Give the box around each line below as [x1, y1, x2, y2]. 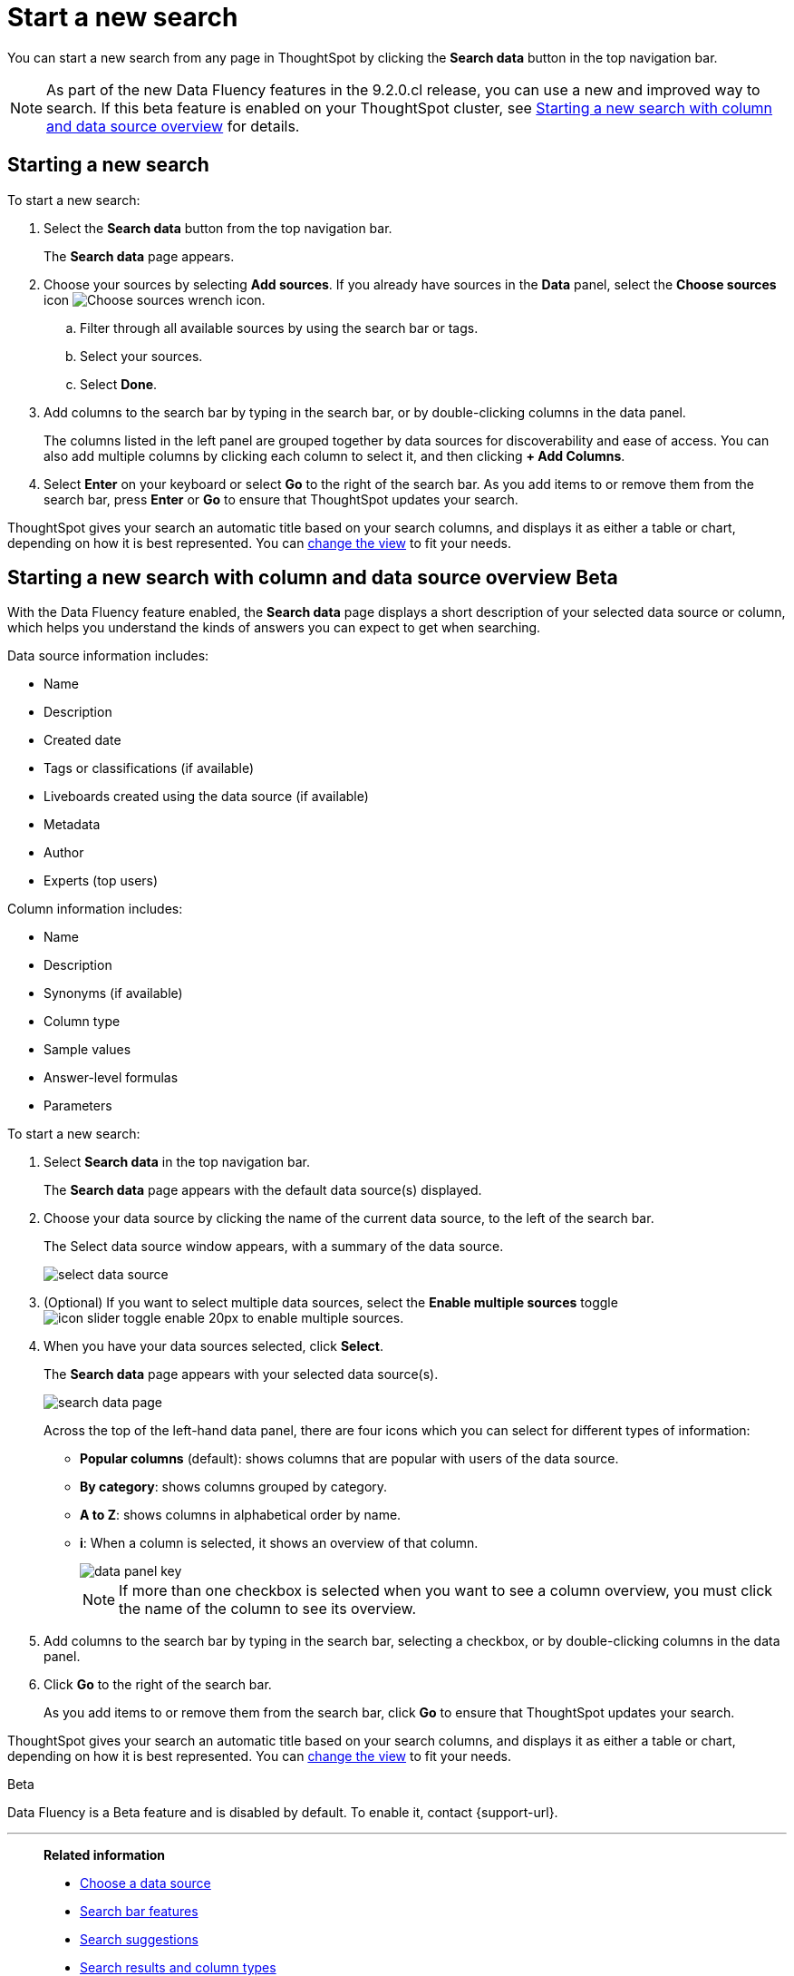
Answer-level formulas [44, 1070, 179, 1086]
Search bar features [80, 1903, 198, 1920]
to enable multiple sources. [242, 1310, 404, 1326]
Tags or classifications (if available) [44, 760, 254, 777]
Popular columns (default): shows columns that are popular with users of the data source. [80, 1451, 619, 1467]
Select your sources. [80, 347, 203, 364]
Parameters [44, 1098, 112, 1114]
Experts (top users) [44, 873, 159, 889]
